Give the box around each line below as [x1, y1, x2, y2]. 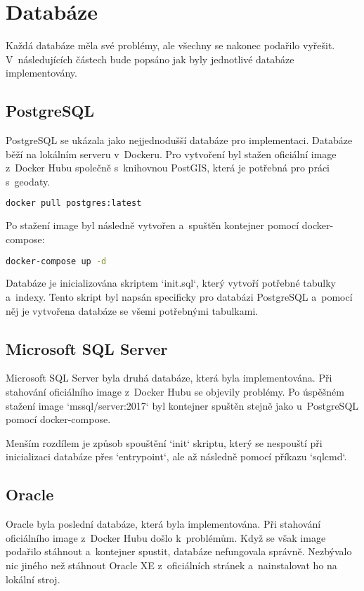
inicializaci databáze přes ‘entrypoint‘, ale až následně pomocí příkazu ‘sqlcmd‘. [6, 449, 347, 464]
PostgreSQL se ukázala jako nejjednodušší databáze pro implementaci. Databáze [6, 133, 353, 148]
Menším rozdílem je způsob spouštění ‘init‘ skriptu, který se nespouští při [6, 435, 323, 450]
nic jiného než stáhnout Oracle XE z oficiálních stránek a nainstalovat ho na [6, 557, 337, 572]
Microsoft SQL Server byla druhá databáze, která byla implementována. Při [6, 370, 332, 385]
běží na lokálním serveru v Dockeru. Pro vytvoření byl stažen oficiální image [6, 146, 337, 161]
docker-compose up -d [6, 256, 107, 266]
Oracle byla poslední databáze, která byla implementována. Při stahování [6, 517, 321, 531]
